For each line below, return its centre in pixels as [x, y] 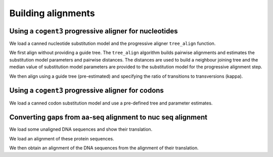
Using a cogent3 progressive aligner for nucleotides [94, 31]
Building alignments [52, 13]
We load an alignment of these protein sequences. [62, 138]
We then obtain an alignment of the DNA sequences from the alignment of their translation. [104, 148]
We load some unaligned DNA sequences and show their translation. [81, 129]
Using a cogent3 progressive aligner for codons [87, 91]
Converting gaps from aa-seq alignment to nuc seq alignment [108, 117]
